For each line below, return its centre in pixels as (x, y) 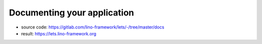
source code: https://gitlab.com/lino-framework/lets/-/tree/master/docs (93, 27)
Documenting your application (72, 13)
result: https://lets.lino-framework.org (59, 33)
